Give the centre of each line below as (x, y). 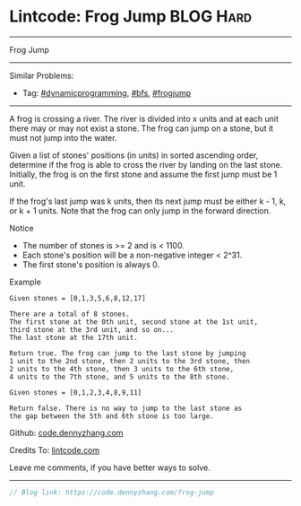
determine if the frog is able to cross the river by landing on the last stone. (146, 164)
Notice (21, 228)
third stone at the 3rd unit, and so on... (92, 329)
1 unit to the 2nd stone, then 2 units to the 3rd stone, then (130, 361)
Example (26, 282)
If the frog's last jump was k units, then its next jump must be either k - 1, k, (148, 201)
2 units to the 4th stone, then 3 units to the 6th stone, (122, 369)
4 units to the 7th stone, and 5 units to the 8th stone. (120, 377)
